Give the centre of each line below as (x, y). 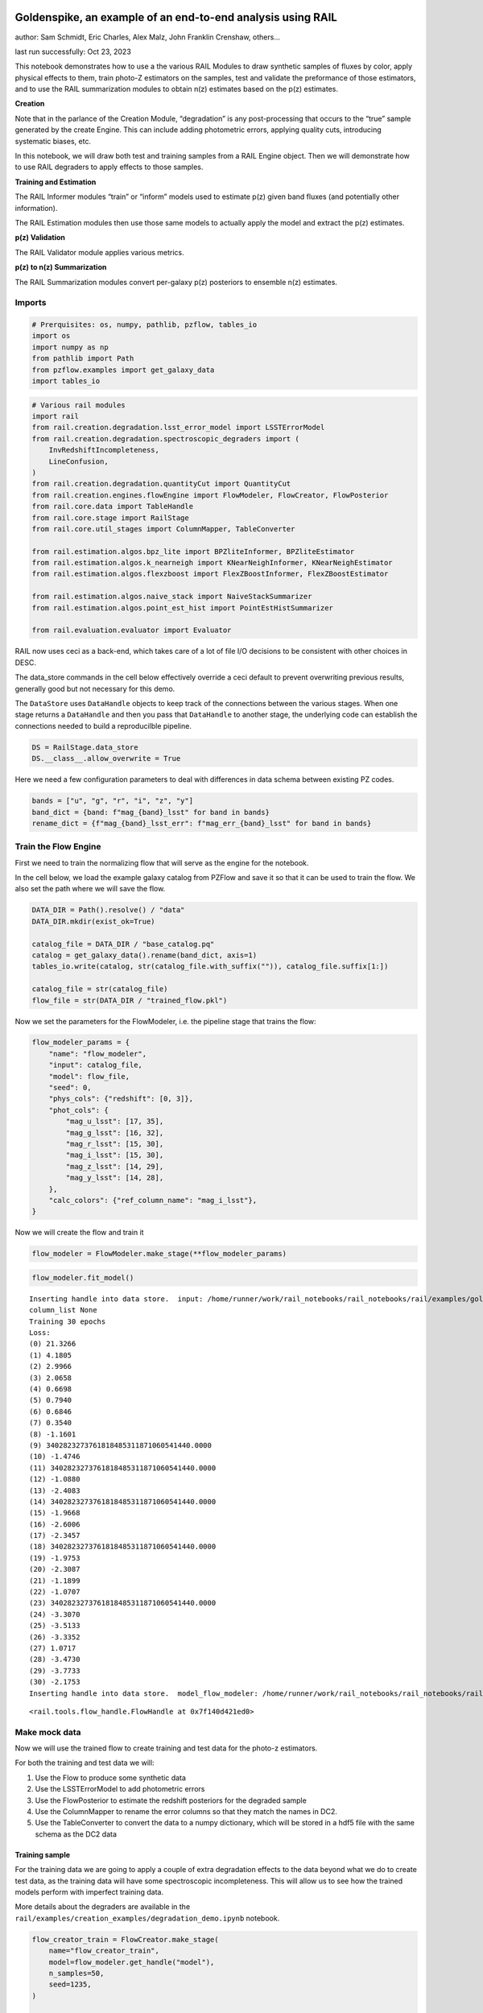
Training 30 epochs (68, 1321)
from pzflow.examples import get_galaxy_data (123, 370)
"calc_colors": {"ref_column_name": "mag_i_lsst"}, (153, 1200)
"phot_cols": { (78, 1110)
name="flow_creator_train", (104, 1951)
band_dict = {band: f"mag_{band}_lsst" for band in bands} (151, 812)
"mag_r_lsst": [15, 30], (115, 1144)
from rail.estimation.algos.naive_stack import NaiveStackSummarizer (172, 597)
